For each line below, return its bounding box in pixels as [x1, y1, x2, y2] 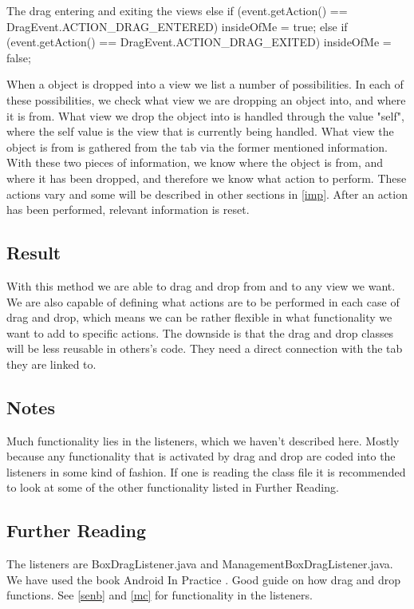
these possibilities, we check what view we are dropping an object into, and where [6, 91, 406, 108]
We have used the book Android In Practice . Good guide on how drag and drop [6, 571, 401, 587]
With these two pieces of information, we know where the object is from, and [6, 154, 384, 171]
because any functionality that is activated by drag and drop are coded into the [6, 448, 396, 465]
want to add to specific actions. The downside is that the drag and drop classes [6, 324, 394, 341]
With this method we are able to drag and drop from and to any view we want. [6, 277, 396, 294]
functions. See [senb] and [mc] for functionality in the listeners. [6, 587, 313, 603]
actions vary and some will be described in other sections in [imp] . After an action [6, 185, 408, 202]
